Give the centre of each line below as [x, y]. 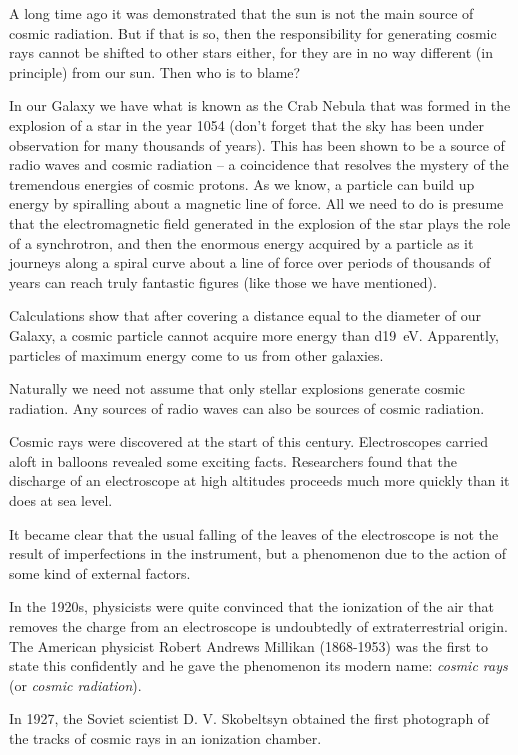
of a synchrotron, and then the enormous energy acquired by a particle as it [241, 242]
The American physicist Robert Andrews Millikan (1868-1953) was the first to [249, 645]
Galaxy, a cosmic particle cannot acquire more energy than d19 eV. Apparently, [254, 334]
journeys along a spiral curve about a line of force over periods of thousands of [250, 262]
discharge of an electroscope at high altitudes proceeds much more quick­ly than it [259, 480]
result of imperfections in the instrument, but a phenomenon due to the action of [257, 553]
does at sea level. [61, 500]
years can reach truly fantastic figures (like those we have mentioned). [223, 281]
